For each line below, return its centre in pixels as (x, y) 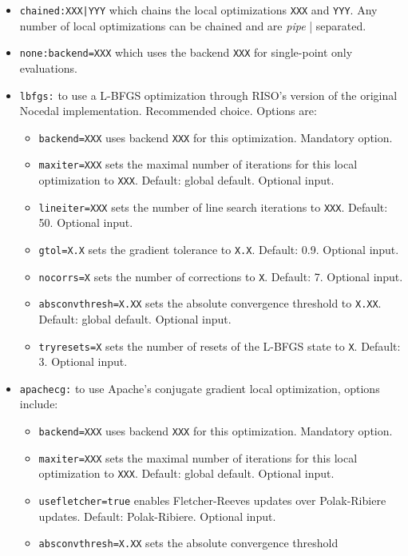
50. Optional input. (86, 222)
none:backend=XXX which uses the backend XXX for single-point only (186, 52)
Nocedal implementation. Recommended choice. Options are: (168, 111)
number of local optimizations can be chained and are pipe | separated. (193, 25)
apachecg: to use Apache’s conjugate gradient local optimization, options (200, 388)
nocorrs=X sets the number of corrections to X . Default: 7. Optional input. (221, 276)
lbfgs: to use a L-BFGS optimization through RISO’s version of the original (208, 95)
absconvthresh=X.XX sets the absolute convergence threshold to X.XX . (210, 303)
